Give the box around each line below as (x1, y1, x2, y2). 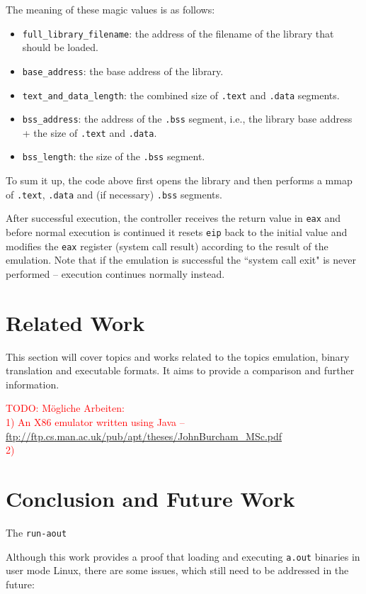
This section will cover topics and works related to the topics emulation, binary (6, 349, 350, 364)
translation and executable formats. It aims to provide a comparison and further (6, 363, 355, 378)
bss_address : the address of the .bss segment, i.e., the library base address (22, 111, 353, 126)
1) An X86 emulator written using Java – (6, 415, 185, 430)
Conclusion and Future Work (6, 484, 295, 512)
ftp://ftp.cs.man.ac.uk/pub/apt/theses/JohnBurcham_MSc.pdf (6, 428, 282, 443)
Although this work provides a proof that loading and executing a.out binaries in (6, 549, 360, 564)
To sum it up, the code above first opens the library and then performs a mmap (6, 173, 353, 188)
